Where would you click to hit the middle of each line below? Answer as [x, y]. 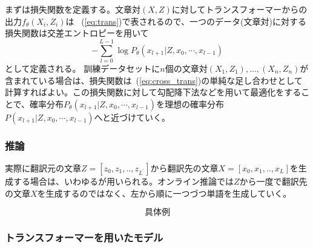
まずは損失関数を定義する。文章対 [73, 9]
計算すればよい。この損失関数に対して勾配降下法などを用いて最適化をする [153, 92]
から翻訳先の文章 [184, 167]
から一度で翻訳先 [273, 181]
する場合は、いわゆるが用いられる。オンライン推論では [123, 181]
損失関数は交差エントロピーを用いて [77, 33]
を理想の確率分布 [190, 103]
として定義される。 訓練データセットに [83, 68]
